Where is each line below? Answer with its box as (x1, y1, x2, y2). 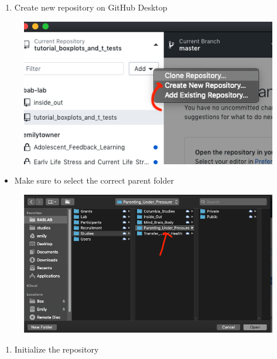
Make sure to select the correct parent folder (14, 174, 174, 187)
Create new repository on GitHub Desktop (14, 1, 167, 13)
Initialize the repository (14, 343, 99, 355)
